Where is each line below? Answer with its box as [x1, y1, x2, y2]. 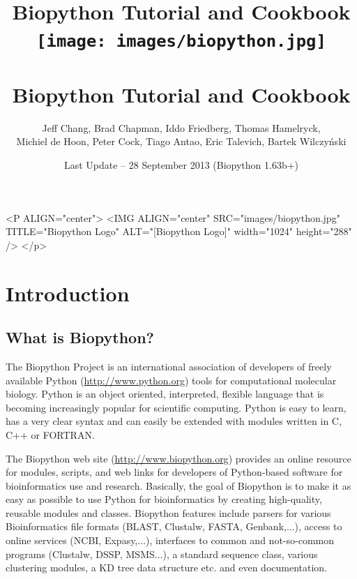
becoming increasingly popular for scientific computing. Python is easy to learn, [6, 400, 347, 414]
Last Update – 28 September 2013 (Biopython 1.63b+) [63, 158, 299, 172]
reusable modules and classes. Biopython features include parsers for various [6, 505, 331, 520]
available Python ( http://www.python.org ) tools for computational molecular [6, 373, 337, 387]
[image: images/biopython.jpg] [36, 31, 326, 52]
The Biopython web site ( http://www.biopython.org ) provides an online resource [6, 451, 351, 465]
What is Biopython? [6, 326, 154, 348]
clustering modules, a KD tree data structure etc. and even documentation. [6, 560, 328, 575]
